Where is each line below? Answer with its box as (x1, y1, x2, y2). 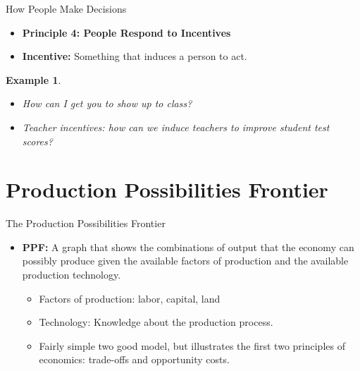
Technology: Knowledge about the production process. (39, 315, 273, 329)
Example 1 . (6, 72, 61, 87)
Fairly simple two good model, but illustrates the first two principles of (39, 338, 345, 353)
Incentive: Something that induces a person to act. (22, 49, 247, 63)
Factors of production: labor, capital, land (39, 291, 221, 305)
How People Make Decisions (6, 1, 127, 16)
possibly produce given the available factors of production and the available (22, 253, 349, 268)
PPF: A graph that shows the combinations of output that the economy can (22, 239, 354, 254)
